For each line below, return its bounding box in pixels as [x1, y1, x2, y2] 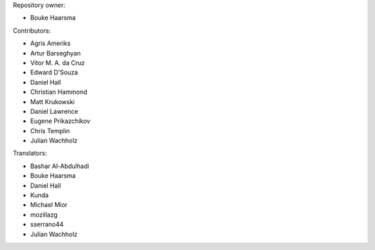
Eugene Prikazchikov [30, 117, 90, 125]
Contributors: [12, 26, 51, 35]
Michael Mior [30, 201, 68, 209]
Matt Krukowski [30, 97, 75, 106]
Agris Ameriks [30, 39, 71, 48]
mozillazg [30, 210, 58, 219]
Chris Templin [30, 126, 70, 135]
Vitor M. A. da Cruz [30, 58, 85, 67]
